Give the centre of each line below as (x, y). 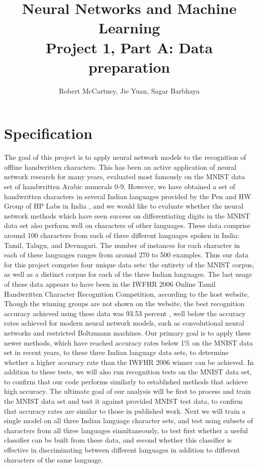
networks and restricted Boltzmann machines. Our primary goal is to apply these (128, 332)
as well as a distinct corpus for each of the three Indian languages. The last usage (128, 274)
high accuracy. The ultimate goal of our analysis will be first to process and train (128, 391)
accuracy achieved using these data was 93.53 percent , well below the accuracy (125, 313)
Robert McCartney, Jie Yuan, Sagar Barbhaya (129, 90)
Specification (48, 133)
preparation (129, 66)
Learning (129, 28)
